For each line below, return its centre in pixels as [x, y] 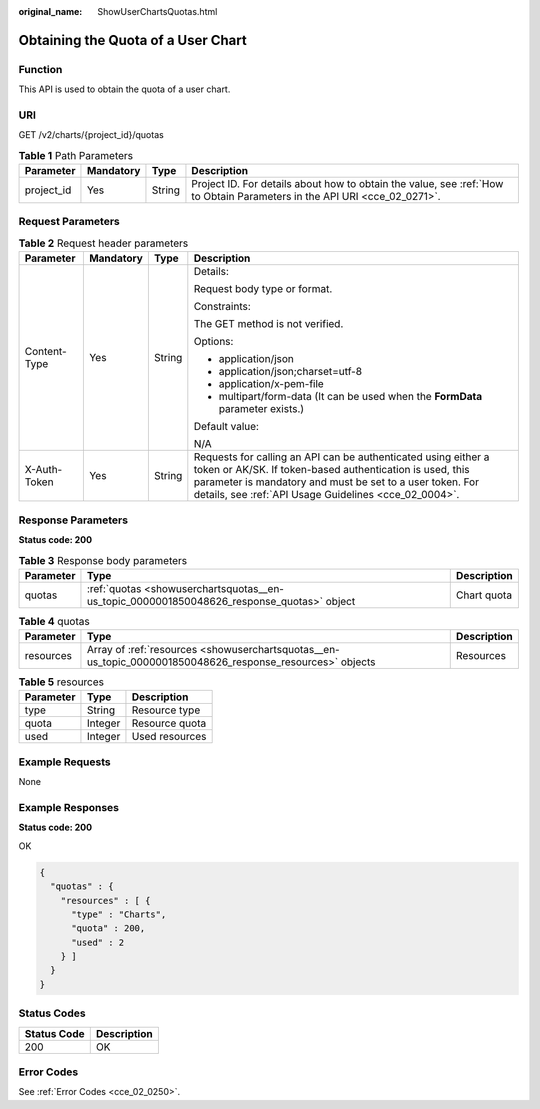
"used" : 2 [98, 942]
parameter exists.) [261, 409]
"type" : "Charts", [119, 914]
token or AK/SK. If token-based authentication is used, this [331, 470]
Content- [45, 352]
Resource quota [169, 723]
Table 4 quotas [54, 621]
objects [358, 662]
